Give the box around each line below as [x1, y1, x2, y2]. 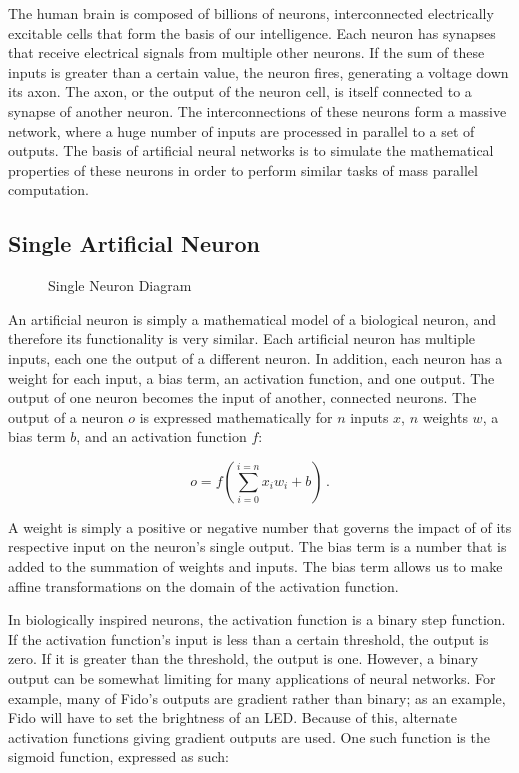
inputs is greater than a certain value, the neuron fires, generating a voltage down [8, 61, 509, 82]
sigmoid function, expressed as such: [8, 746, 229, 767]
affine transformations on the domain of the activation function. [8, 575, 399, 596]
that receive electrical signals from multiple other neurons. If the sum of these [8, 42, 485, 63]
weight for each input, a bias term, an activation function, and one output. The [8, 367, 495, 388]
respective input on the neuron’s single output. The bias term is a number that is [8, 536, 507, 557]
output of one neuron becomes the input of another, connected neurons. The [8, 387, 477, 408]
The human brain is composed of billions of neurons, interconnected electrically [8, 3, 494, 23]
